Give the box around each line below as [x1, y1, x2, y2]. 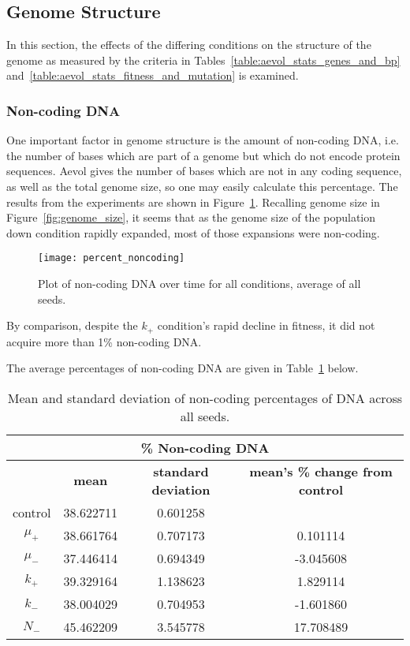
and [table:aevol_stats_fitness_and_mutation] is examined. [6, 67, 299, 84]
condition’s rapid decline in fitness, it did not [157, 317, 375, 334]
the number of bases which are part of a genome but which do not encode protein [6, 147, 401, 163]
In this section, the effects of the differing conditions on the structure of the [6, 36, 371, 53]
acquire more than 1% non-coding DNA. [6, 333, 202, 349]
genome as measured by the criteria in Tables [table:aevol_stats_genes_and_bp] [6, 51, 401, 68]
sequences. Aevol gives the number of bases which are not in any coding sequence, [6, 162, 402, 179]
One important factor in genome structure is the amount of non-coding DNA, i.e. [6, 132, 399, 148]
